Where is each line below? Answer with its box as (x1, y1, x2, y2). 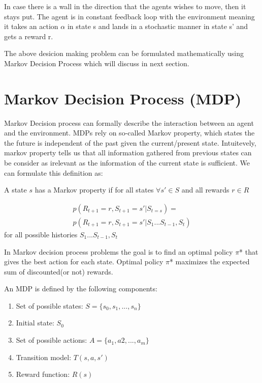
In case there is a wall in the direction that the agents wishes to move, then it (4, 1, 246, 11)
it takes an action (4, 21, 58, 32)
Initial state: (16, 317, 54, 328)
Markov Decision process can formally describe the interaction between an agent (4, 117, 254, 128)
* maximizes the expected (169, 256, 250, 267)
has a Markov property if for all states (35, 184, 154, 195)
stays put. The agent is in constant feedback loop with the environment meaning (4, 11, 255, 21)
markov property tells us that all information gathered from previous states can (4, 147, 252, 158)
